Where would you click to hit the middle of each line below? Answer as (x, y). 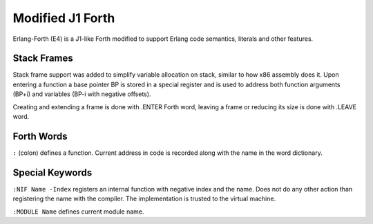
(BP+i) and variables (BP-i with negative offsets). (82, 94)
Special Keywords (52, 172)
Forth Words (40, 136)
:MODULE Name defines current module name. (78, 212)
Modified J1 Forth (64, 18)
